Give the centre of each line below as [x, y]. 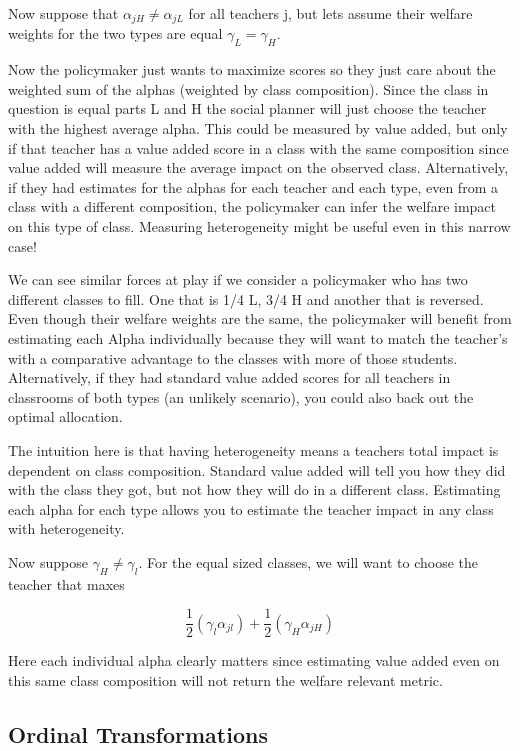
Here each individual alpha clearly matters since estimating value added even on [254, 660]
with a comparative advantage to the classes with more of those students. [233, 357]
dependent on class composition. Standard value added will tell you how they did [257, 469]
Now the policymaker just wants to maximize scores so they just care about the [252, 69]
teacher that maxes [66, 583]
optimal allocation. [65, 416]
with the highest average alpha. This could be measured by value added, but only [258, 128]
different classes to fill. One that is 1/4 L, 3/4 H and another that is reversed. [246, 298]
